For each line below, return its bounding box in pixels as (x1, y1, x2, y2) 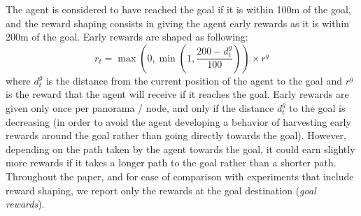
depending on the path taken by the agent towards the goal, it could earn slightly (6, 141, 355, 156)
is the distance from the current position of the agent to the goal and (45, 73, 342, 87)
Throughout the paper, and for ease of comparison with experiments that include (6, 168, 354, 183)
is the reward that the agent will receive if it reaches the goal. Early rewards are (6, 87, 349, 101)
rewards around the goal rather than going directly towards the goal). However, (6, 128, 346, 143)
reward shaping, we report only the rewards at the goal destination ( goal (6, 182, 316, 197)
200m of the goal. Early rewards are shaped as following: (6, 29, 248, 44)
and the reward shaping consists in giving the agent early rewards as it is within (6, 15, 350, 30)
